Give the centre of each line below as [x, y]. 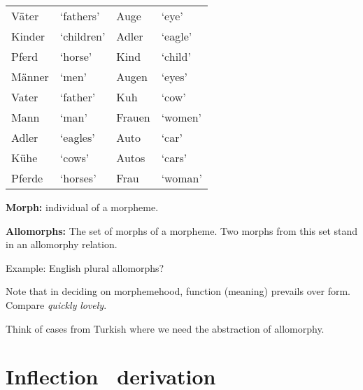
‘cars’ [174, 158]
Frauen [133, 117]
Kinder [28, 36]
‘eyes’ [175, 77]
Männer [30, 77]
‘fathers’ [80, 16]
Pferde [27, 178]
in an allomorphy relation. [62, 244]
